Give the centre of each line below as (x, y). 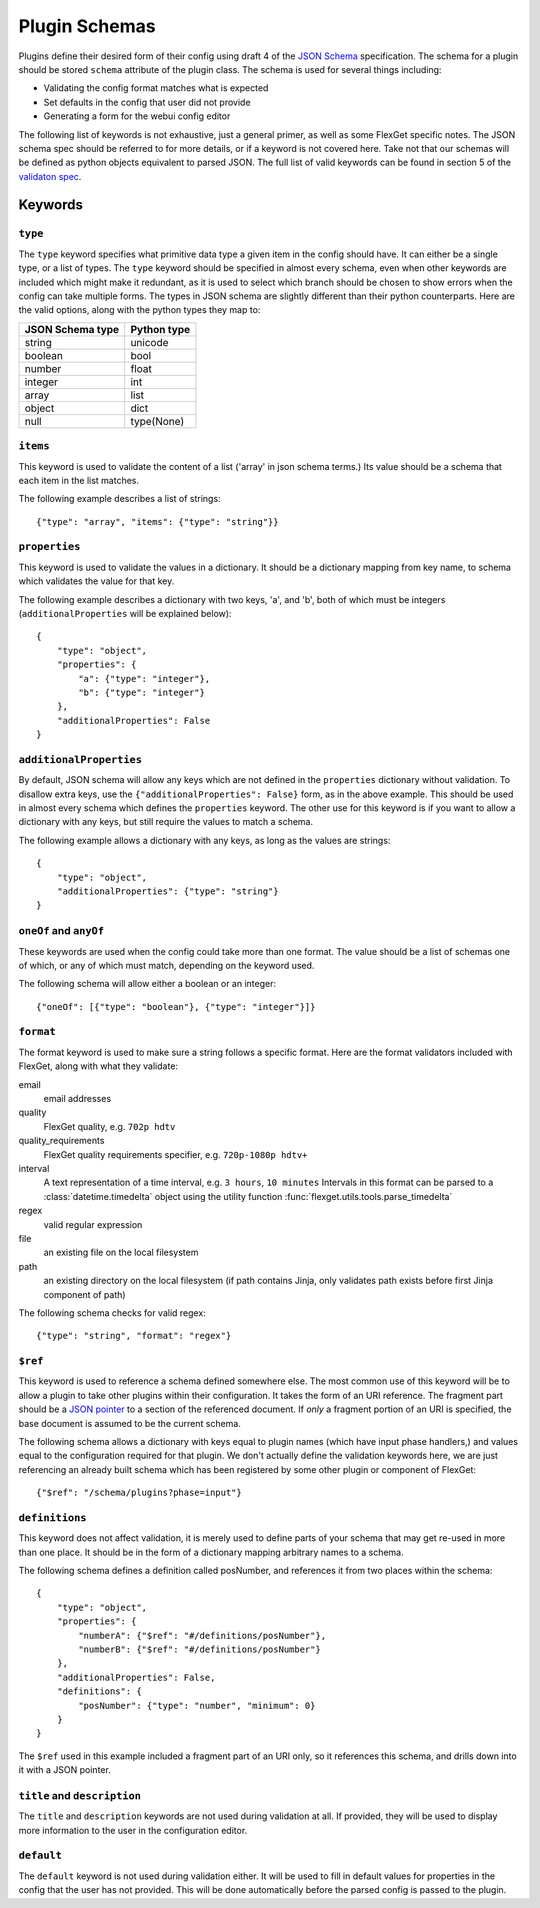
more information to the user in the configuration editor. (133, 1830)
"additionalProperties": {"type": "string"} (167, 891)
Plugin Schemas (87, 26)
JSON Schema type (72, 329)
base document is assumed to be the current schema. (130, 1423)
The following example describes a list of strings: (119, 499)
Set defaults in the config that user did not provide (147, 102)
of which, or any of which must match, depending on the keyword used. (166, 965)
